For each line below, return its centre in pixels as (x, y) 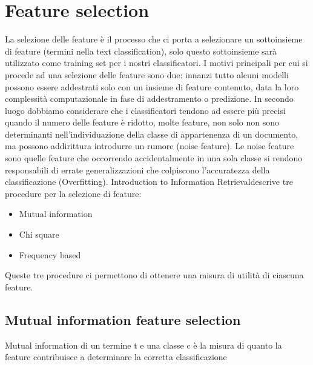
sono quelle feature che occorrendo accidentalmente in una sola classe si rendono (154, 158)
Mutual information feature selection (123, 319)
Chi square (39, 234)
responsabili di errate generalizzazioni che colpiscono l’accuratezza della (137, 169)
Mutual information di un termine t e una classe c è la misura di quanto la (143, 345)
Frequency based (50, 254)
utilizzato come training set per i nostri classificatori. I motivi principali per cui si (156, 63)
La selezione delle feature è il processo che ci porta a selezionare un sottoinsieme (154, 39)
